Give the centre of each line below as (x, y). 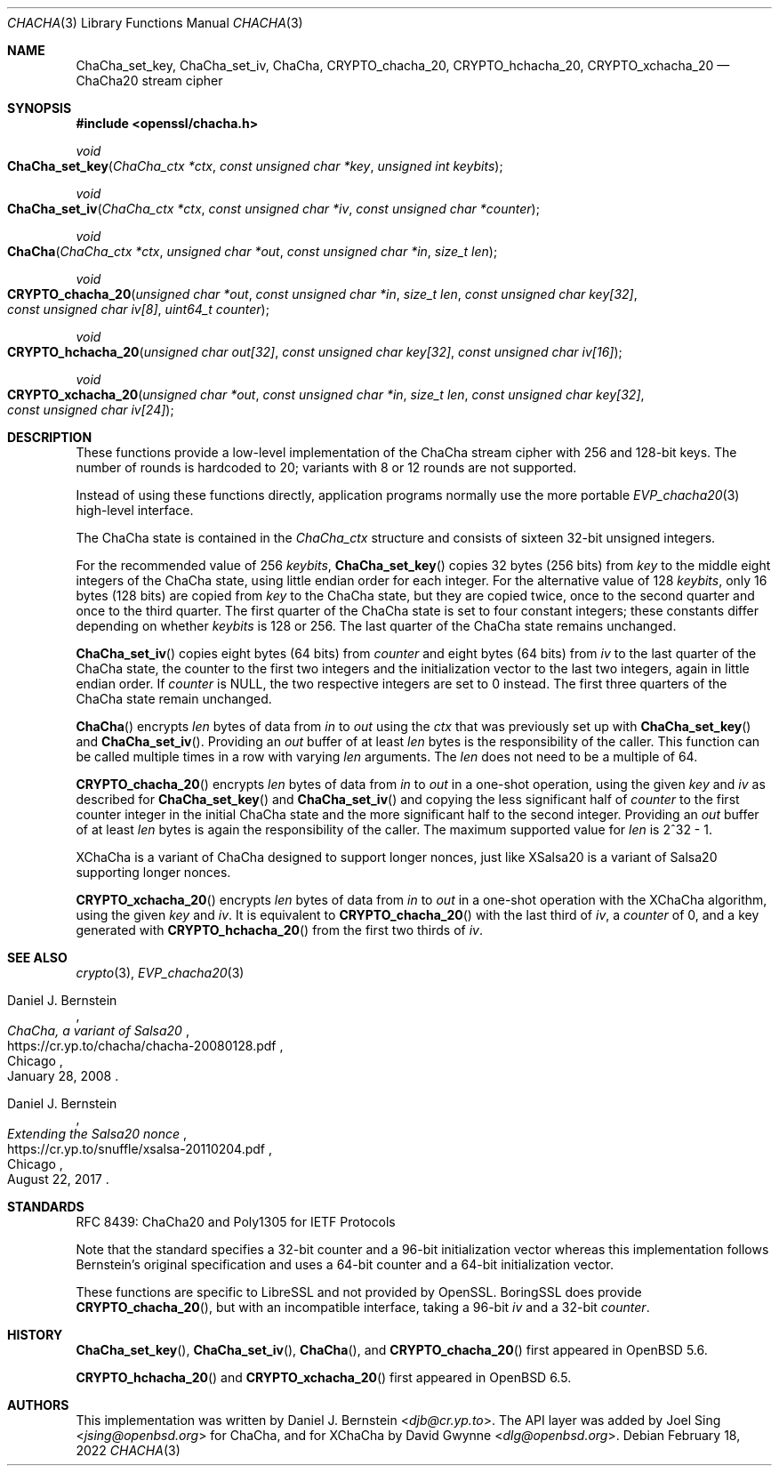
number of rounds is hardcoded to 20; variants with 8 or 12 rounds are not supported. (326, 467)
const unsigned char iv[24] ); (91, 410)
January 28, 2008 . (63, 1076)
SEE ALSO (37, 958)
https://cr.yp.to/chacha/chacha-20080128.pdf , (145, 1046)
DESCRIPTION (50, 437)
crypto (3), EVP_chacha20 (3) (160, 973)
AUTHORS (38, 1405)
